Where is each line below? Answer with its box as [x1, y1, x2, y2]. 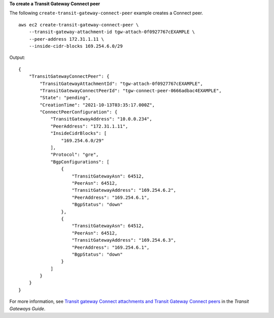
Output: [9, 54, 25, 61]
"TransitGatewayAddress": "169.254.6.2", [72, 187, 177, 193]
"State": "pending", [40, 95, 91, 101]
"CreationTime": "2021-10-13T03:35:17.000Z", [40, 102, 155, 108]
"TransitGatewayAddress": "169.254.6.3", [72, 237, 177, 243]
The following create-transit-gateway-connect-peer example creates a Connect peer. [9, 10, 203, 16]
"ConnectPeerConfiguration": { [40, 109, 118, 115]
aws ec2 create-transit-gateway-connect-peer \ [18, 22, 139, 27]
